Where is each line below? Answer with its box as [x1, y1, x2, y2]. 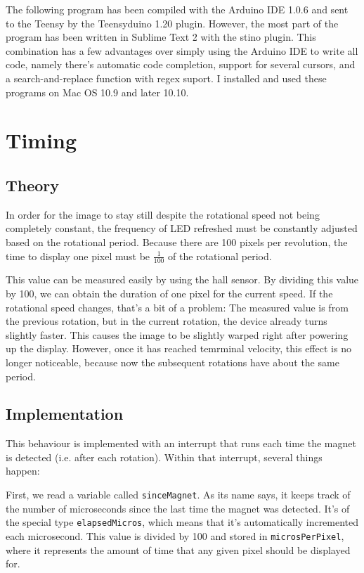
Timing [6, 126, 77, 155]
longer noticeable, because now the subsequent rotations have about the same [6, 354, 339, 369]
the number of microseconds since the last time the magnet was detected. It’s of [6, 501, 350, 515]
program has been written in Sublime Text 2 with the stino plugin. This [6, 30, 316, 44]
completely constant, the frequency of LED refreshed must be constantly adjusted [6, 221, 358, 236]
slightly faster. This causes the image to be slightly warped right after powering [6, 327, 349, 342]
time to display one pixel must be [6, 248, 150, 263]
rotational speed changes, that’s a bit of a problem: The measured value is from [6, 300, 349, 314]
